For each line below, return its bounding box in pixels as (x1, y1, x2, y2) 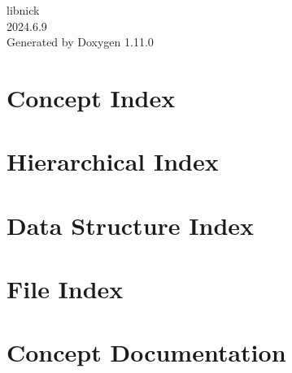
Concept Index (7, 80, 176, 114)
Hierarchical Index (7, 145, 219, 178)
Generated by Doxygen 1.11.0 (7, 33, 154, 50)
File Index (7, 272, 124, 306)
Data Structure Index (7, 208, 255, 241)
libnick (7, 2, 40, 18)
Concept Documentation (7, 336, 286, 369)
